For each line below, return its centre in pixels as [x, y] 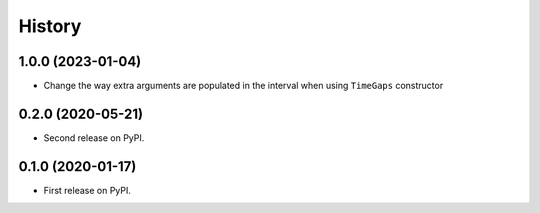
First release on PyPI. [87, 190]
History [50, 26]
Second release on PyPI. [94, 137]
